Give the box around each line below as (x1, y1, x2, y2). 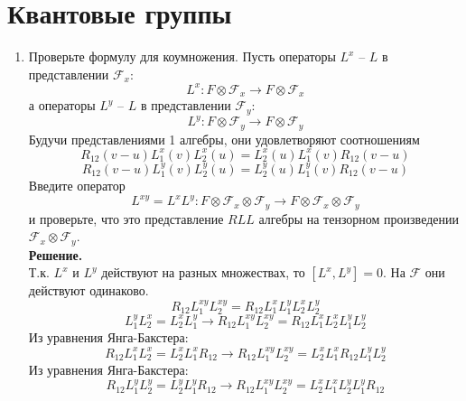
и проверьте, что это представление (28, 209, 224, 228)
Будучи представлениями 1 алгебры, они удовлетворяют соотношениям (28, 129, 420, 148)
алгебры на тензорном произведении (258, 209, 459, 228)
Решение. (28, 245, 83, 264)
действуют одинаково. (28, 281, 149, 300)
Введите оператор (28, 176, 126, 194)
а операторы (28, 96, 96, 115)
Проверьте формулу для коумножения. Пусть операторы (28, 47, 336, 66)
